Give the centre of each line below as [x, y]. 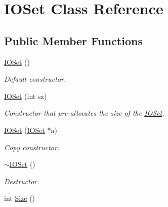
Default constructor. [35, 79]
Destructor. [22, 181]
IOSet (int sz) [26, 96]
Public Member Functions [73, 40]
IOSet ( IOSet [25, 130]
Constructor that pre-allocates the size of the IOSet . [84, 113]
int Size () [20, 198]
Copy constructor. [32, 147]
